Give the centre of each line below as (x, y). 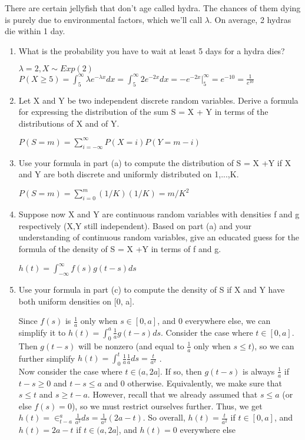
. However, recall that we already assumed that (173, 394)
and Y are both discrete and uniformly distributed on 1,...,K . (129, 174)
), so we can (273, 345)
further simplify (47, 358)
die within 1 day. (35, 31)
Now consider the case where (70, 371)
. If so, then (181, 371)
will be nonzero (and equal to (131, 345)
